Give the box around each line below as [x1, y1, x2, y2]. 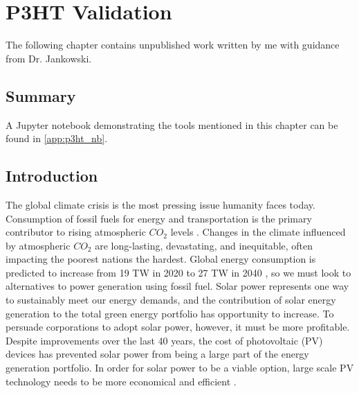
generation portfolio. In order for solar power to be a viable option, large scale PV [6, 360, 354, 375]
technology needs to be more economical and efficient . [6, 374, 237, 388]
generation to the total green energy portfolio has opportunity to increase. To [6, 306, 334, 320]
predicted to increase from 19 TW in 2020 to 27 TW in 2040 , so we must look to [6, 265, 351, 279]
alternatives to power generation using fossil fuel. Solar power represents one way [6, 279, 349, 293]
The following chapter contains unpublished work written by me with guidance [6, 37, 340, 52]
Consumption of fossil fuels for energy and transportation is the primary [6, 211, 312, 225]
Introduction [6, 165, 98, 186]
